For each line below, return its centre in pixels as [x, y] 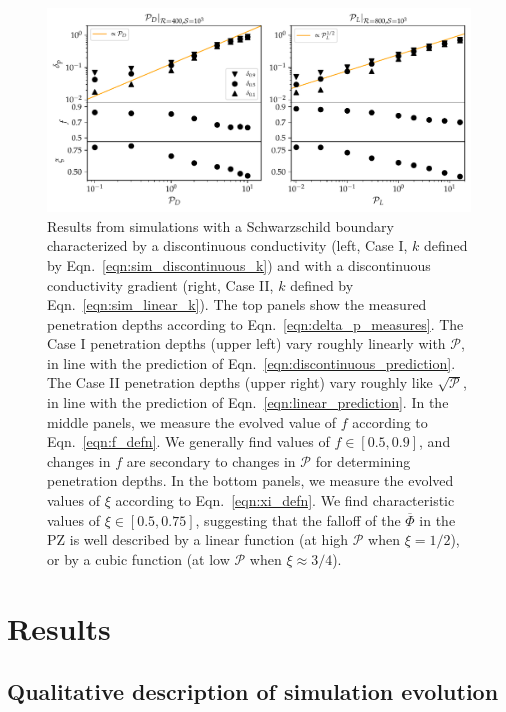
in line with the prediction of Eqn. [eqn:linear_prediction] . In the [248, 402]
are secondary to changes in [211, 460]
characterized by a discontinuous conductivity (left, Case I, [227, 245]
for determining [363, 460]
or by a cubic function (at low [138, 558]
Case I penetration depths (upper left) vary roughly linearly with [246, 343]
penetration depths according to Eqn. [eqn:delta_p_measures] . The [255, 323]
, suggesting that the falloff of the [298, 519]
